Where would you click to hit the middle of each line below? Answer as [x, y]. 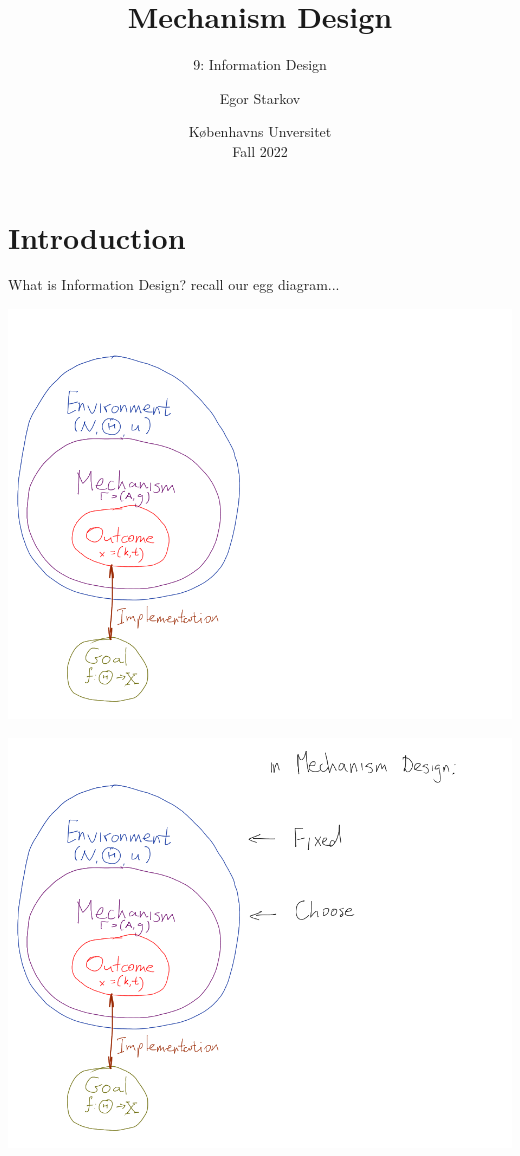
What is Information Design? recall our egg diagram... [174, 284]
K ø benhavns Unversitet [260, 131]
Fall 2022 [260, 150]
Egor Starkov [260, 97]
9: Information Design [260, 64]
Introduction [97, 236]
